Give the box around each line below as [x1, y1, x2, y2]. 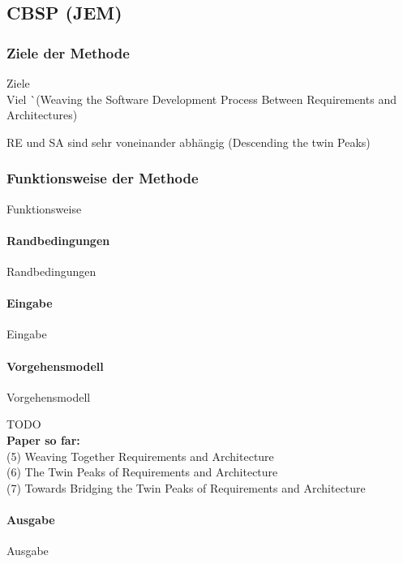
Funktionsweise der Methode [6, 168, 199, 188]
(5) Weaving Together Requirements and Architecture [6, 447, 274, 464]
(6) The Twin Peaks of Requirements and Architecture [6, 463, 278, 480]
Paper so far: [6, 431, 80, 448]
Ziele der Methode [6, 42, 130, 62]
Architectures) [6, 106, 78, 123]
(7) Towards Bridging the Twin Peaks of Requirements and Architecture [6, 479, 366, 496]
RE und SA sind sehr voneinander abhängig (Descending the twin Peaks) [6, 133, 371, 150]
